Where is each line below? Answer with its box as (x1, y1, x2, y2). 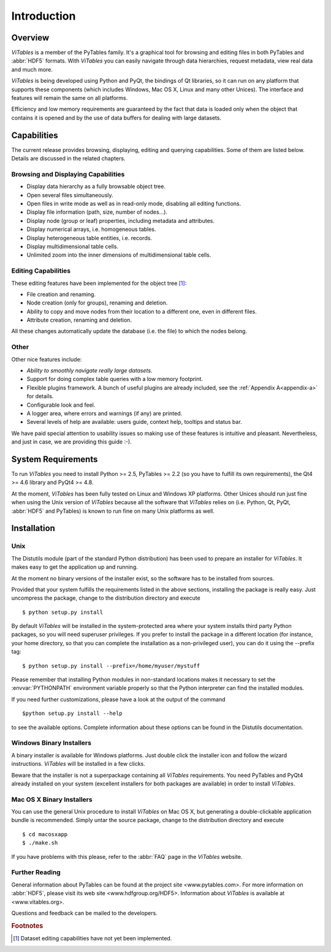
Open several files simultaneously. (26, 191, 113, 198)
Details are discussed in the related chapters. (11, 155, 126, 162)
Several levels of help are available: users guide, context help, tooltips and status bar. (26, 418, 242, 426)
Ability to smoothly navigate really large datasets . (26, 366, 153, 374)
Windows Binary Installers (11, 739, 92, 747)
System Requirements (11, 454, 98, 464)
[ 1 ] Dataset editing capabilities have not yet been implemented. (13, 934, 172, 942)
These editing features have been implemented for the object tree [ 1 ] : (11, 279, 187, 287)
